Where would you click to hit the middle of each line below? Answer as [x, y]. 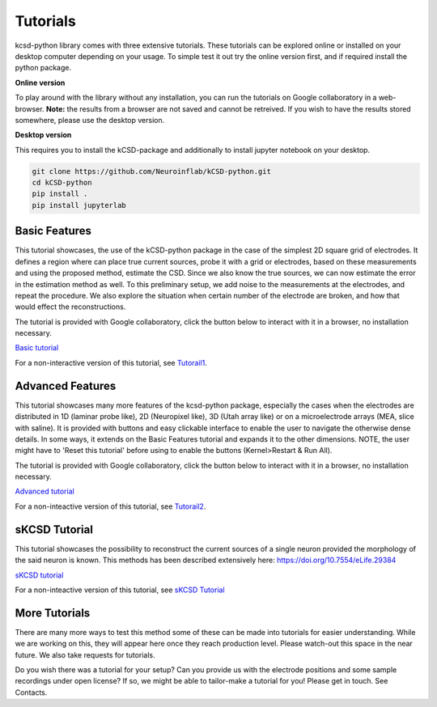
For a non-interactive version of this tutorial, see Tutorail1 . [111, 362]
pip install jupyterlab [79, 205]
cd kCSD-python [62, 183]
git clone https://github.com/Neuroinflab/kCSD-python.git [151, 171]
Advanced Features [66, 385]
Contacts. [31, 692]
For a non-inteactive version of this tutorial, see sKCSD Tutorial [120, 590]
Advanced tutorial [45, 491]
